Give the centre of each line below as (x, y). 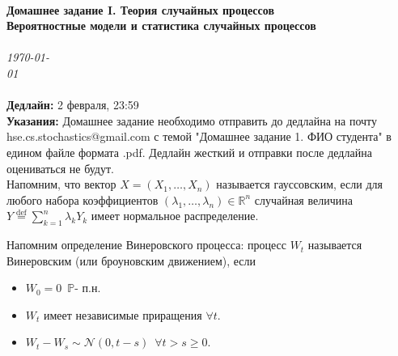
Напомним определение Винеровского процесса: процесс (146, 245)
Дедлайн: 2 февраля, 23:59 (73, 105)
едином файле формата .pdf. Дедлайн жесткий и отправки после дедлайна (189, 152)
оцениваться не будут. (60, 168)
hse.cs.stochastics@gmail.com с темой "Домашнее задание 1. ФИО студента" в (199, 136)
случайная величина (303, 199)
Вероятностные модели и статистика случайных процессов (161, 25)
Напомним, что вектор (61, 184)
